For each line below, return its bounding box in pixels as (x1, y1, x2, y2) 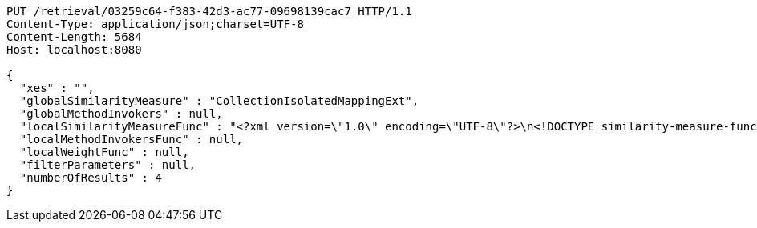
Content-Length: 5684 (6, 30, 142, 43)
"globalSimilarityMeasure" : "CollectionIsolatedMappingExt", (19, 94, 419, 107)
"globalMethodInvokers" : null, (19, 107, 223, 120)
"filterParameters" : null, (19, 158, 196, 171)
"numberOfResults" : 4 (19, 171, 162, 184)
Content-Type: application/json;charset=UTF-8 (6, 18, 304, 30)
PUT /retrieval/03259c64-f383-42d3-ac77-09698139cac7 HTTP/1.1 (6, 5, 412, 18)
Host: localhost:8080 (6, 43, 142, 56)
